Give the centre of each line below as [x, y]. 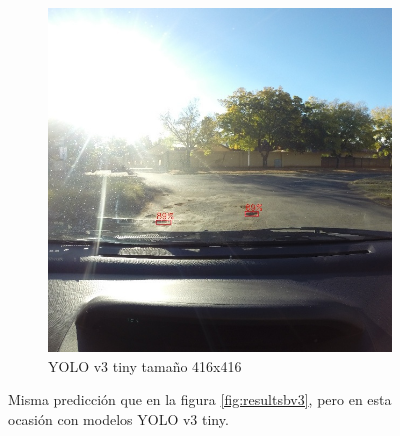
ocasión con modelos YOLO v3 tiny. [118, 418]
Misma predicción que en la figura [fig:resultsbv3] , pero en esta [200, 399]
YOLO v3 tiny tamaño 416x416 [145, 365]
